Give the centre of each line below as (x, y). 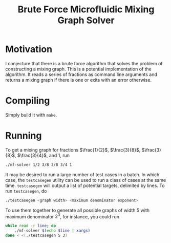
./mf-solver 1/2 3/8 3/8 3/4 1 (39, 165)
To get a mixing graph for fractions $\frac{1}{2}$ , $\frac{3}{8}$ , (73, 149)
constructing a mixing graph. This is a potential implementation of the (79, 69)
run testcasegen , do (26, 191)
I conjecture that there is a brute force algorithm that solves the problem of (84, 63)
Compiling (28, 101)
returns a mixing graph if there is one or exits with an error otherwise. (79, 80)
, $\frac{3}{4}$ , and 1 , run (42, 155)
